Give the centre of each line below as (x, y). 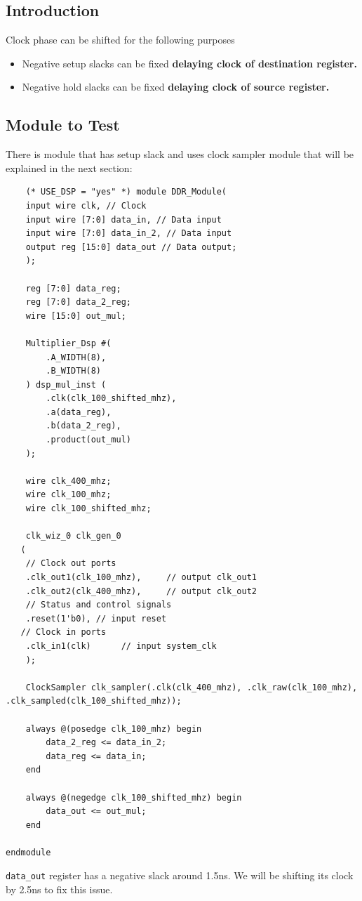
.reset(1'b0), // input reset (96, 618)
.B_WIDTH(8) (74, 371)
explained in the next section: (69, 167)
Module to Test (63, 125)
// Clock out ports (71, 564)
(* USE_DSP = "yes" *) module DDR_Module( (126, 192)
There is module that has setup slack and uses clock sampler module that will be (180, 154)
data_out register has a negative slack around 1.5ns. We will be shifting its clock (180, 875)
